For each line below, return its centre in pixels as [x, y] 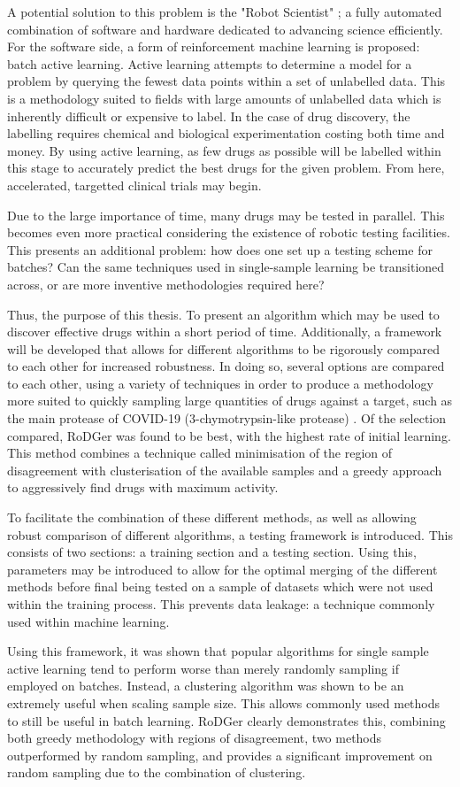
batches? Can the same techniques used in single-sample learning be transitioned [226, 267]
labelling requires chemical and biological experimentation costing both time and [226, 133]
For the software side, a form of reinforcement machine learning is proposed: [214, 46]
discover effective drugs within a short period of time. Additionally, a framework [225, 332]
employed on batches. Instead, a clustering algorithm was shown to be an [206, 686]
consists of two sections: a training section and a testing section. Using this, [212, 552]
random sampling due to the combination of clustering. [157, 772]
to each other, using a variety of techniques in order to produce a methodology [220, 383]
